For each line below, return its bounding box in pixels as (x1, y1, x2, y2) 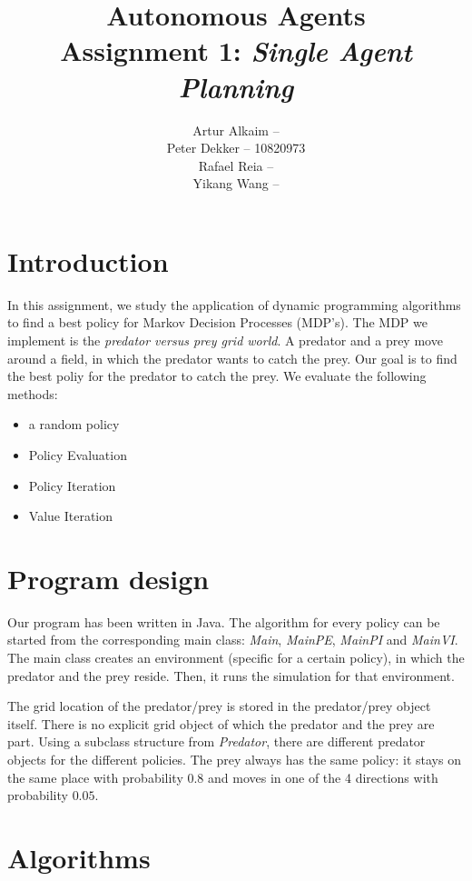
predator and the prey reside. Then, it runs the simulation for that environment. (7, 666, 455, 685)
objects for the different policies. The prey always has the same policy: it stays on (7, 750, 461, 769)
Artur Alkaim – (192, 120, 280, 139)
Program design (7, 559, 210, 596)
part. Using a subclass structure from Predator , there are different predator (7, 732, 426, 751)
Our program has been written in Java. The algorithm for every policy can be (7, 612, 440, 631)
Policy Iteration (28, 476, 116, 495)
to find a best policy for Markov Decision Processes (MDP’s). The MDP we (7, 313, 428, 332)
